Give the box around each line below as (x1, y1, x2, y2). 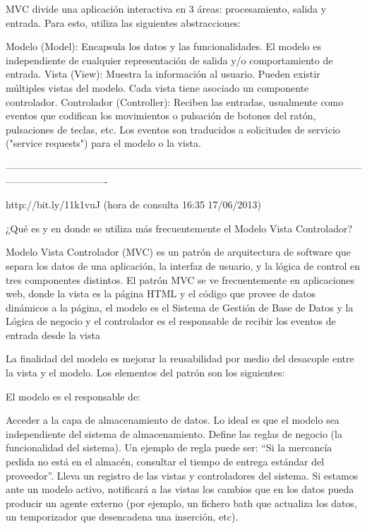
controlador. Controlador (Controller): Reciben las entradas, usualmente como (6, 94, 344, 109)
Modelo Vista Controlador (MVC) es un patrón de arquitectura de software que (6, 244, 351, 259)
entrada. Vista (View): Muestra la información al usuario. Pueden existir (6, 66, 320, 81)
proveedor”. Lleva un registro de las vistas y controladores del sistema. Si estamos (6, 468, 359, 482)
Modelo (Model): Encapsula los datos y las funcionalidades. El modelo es (6, 39, 321, 54)
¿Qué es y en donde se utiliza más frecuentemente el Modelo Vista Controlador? (6, 220, 353, 235)
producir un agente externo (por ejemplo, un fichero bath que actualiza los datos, (6, 495, 357, 510)
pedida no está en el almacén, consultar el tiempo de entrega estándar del (6, 454, 325, 469)
